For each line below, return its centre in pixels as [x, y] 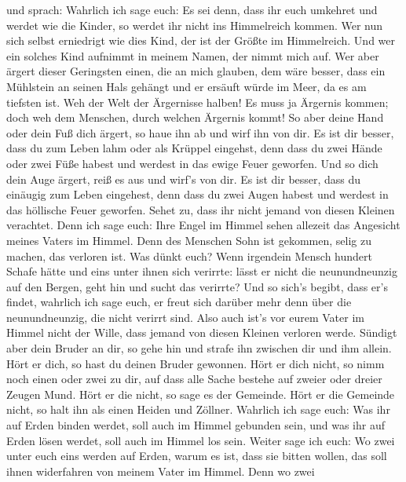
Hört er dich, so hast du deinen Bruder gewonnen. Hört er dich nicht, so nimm [196, 363]
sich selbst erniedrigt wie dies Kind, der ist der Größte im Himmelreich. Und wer [201, 40]
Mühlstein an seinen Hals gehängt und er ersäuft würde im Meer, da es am [187, 86]
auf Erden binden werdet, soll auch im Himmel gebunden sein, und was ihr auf [196, 425]
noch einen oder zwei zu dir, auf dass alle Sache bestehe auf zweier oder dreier [194, 379]
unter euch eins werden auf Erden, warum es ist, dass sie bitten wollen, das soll [197, 456]
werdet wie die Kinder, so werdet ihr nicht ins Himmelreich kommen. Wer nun [195, 25]
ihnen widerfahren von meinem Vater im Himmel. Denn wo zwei [161, 471]
